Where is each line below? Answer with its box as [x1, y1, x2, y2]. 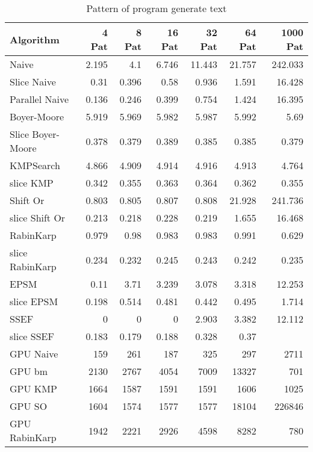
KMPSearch [10, 158, 60, 172]
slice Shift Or [10, 211, 66, 224]
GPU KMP [10, 382, 57, 395]
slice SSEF [10, 329, 54, 343]
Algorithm [10, 32, 60, 46]
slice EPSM [10, 294, 58, 308]
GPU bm [10, 364, 48, 378]
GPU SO [10, 399, 48, 413]
